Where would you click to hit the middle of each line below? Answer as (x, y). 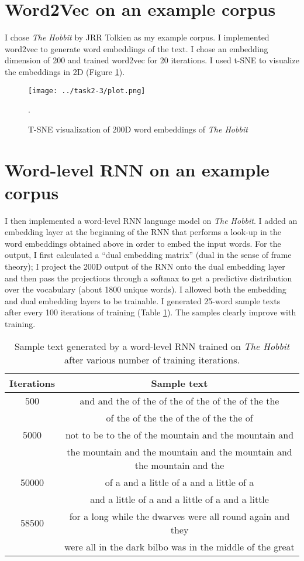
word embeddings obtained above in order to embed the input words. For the (143, 243)
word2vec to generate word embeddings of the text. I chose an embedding (137, 48)
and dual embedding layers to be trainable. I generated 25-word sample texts (143, 300)
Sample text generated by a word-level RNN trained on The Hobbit (152, 346)
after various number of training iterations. (152, 359)
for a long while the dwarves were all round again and (179, 516)
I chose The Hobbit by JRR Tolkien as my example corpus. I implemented (137, 37)
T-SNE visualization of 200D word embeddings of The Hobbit (138, 129)
